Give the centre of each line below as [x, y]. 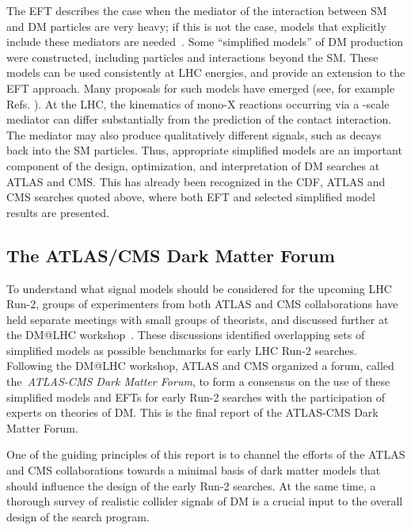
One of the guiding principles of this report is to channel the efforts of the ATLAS [206, 454]
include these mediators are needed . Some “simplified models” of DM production [205, 42]
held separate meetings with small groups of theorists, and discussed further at [198, 319]
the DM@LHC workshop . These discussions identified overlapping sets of [186, 335]
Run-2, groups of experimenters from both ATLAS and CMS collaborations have [202, 304]
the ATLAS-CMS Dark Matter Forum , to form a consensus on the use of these [198, 381]
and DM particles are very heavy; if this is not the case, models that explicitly [196, 26]
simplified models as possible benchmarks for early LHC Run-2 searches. [182, 350]
